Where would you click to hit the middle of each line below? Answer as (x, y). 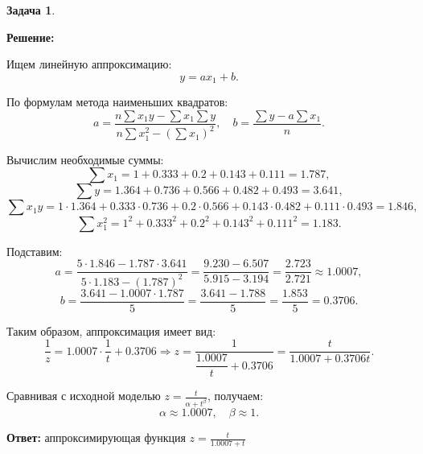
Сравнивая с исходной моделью (84, 396)
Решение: (31, 37)
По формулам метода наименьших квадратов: (117, 102)
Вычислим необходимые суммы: (85, 159)
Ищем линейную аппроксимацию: (89, 64)
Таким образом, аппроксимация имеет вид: (111, 330)
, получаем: (235, 396)
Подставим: (35, 251)
